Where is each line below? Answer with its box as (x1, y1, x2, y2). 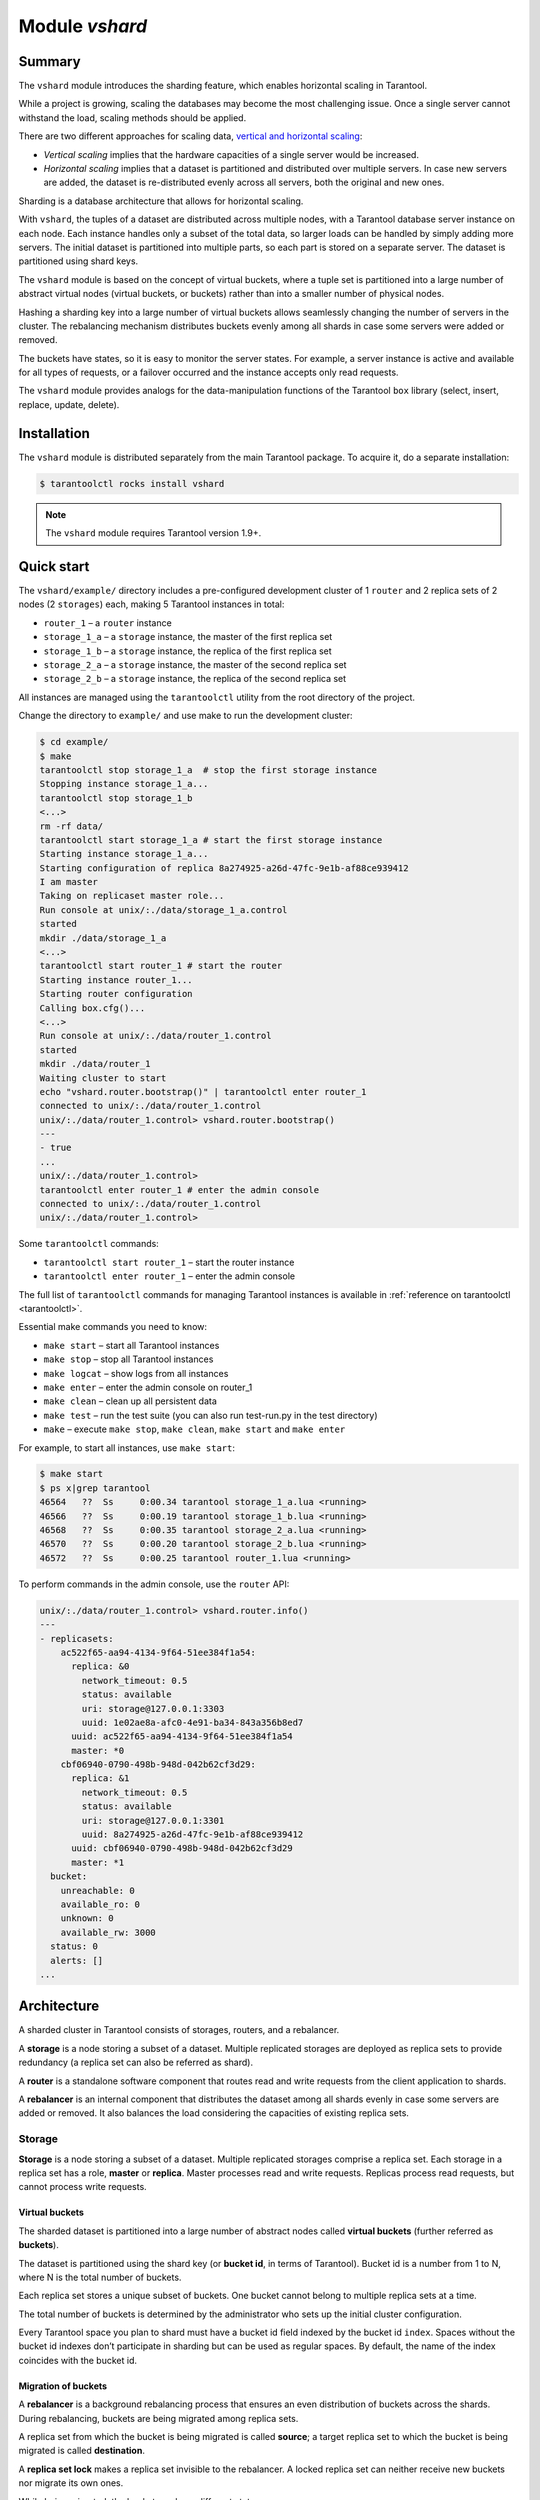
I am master (39, 876, 99, 888)
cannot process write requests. (18, 2181, 147, 2193)
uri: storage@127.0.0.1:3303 (81, 1703, 225, 1714)
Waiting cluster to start (39, 1072, 167, 1084)
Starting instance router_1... (39, 974, 194, 985)
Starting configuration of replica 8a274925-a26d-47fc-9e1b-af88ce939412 (39, 862, 409, 874)
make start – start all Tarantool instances (43, 1339, 220, 1351)
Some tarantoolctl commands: (18, 1238, 159, 1250)
